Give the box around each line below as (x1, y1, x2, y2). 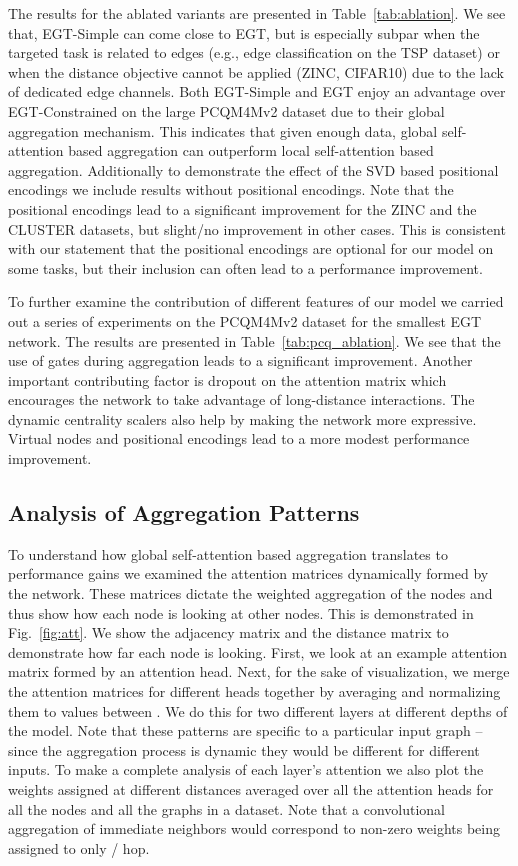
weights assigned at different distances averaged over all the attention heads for (8, 778, 494, 799)
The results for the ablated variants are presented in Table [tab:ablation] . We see (8, 3, 506, 23)
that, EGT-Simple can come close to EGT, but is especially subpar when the (8, 22, 480, 43)
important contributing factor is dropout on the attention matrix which (8, 369, 447, 390)
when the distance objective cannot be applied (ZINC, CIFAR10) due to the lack (8, 61, 504, 82)
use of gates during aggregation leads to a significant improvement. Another (8, 350, 473, 371)
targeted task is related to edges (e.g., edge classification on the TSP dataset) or (8, 42, 500, 63)
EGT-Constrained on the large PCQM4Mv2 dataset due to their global (8, 100, 445, 121)
